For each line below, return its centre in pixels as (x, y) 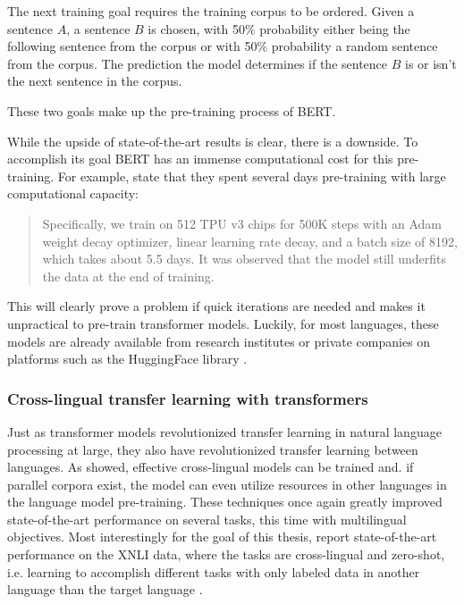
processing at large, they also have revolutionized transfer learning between (213, 449)
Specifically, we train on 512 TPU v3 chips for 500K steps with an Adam (242, 223)
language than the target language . (105, 589)
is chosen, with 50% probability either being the (279, 28)
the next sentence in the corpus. (95, 81)
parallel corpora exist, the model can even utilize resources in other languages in (227, 484)
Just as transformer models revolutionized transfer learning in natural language (224, 431)
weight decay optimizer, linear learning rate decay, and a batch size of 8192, (250, 241)
